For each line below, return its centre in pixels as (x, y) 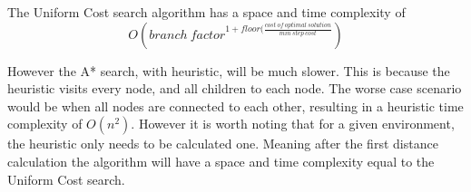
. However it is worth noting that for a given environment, (293, 124)
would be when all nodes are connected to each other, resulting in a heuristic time (235, 106)
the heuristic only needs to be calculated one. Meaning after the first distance (223, 144)
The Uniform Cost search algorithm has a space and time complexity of (206, 12)
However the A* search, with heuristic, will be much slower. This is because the (229, 70)
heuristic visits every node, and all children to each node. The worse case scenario (235, 88)
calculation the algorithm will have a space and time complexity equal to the (221, 161)
